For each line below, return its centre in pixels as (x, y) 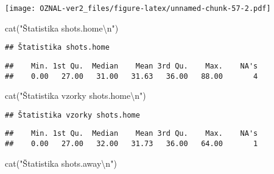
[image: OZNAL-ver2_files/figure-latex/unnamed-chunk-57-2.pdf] (138, 8)
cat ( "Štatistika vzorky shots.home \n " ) (76, 95)
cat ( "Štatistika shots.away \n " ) (61, 163)
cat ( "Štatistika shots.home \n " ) (62, 28)
